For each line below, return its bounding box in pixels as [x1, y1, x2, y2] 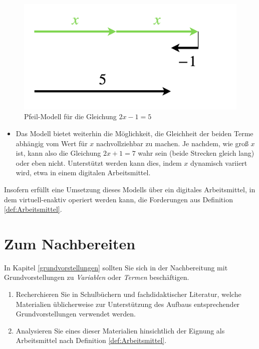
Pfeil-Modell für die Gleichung [24, 111, 117, 122]
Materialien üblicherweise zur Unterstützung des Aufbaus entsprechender [16, 298, 240, 309]
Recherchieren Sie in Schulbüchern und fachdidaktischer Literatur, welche [16, 289, 241, 299]
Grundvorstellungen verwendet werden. [16, 308, 136, 319]
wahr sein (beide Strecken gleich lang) [138, 148, 254, 158]
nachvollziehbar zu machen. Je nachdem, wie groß [96, 138, 248, 148]
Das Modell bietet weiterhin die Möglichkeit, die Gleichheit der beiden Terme [16, 128, 253, 138]
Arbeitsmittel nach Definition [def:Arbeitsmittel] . [16, 335, 167, 345]
